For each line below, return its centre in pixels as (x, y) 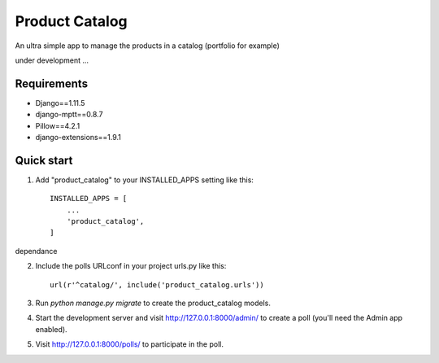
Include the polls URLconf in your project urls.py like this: (131, 266)
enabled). (52, 329)
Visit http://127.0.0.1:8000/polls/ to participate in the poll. (129, 344)
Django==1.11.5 (60, 103)
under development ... (52, 60)
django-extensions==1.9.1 (78, 138)
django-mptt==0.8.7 (69, 115)
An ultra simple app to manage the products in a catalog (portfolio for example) (148, 46)
